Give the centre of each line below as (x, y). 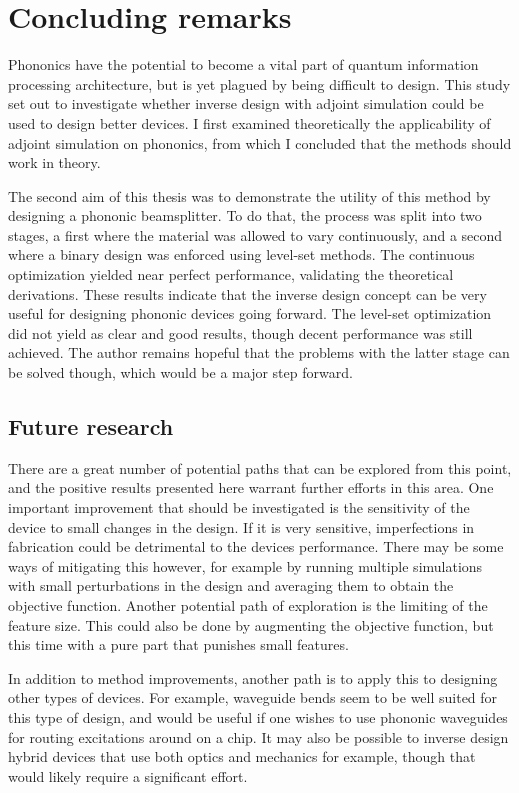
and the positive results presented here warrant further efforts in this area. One (251, 487)
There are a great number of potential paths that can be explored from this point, (260, 467)
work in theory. (54, 162)
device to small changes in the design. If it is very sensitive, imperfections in (241, 526)
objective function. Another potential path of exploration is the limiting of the (248, 604)
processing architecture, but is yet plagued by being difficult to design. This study (259, 83)
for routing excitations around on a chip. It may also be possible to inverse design (258, 736)
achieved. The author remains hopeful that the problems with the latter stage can (259, 352)
